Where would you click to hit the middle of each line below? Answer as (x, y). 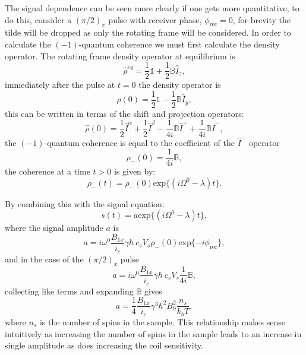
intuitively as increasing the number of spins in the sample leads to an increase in (153, 333)
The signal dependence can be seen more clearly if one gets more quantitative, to (152, 8)
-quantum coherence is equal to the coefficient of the (139, 142)
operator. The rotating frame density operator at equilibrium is (120, 56)
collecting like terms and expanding (69, 291)
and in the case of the (44, 259)
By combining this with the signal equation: (85, 203)
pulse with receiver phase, (155, 19)
